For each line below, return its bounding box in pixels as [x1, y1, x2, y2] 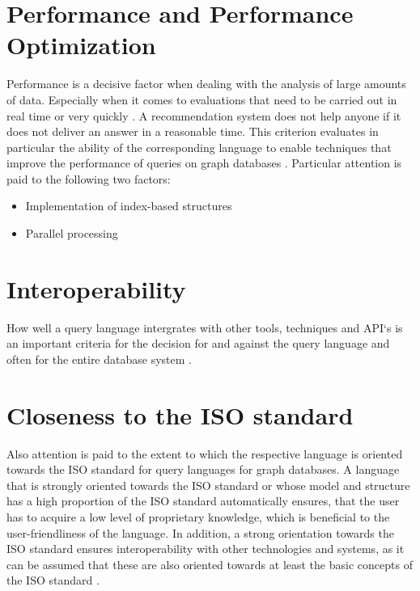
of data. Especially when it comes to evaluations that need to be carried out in [6, 91, 397, 108]
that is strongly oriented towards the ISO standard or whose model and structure [6, 476, 410, 493]
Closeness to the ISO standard [6, 398, 354, 431]
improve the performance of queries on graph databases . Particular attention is [6, 154, 402, 171]
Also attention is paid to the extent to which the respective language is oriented [6, 445, 403, 462]
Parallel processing [25, 225, 118, 242]
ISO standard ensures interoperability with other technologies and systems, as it [6, 540, 405, 557]
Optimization [6, 28, 156, 61]
